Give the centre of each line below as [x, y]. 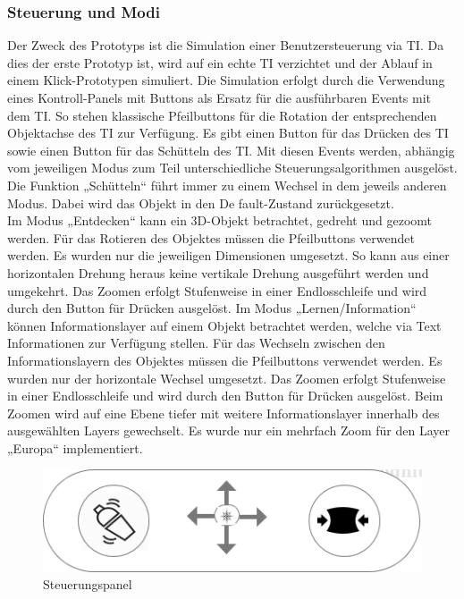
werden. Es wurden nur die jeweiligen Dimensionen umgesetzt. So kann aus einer [228, 255]
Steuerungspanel [88, 584]
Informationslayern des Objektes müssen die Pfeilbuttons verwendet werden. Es [225, 360]
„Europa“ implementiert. [75, 447]
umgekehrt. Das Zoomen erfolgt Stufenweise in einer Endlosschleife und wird [217, 290]
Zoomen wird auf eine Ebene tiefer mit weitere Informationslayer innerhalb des [224, 413]
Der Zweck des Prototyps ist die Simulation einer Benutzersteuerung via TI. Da [226, 45]
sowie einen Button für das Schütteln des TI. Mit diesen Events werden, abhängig [231, 150]
